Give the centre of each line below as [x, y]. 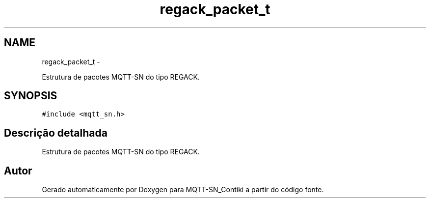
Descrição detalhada [56, 133]
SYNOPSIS [31, 96]
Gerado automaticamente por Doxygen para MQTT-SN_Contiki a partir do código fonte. [183, 190]
